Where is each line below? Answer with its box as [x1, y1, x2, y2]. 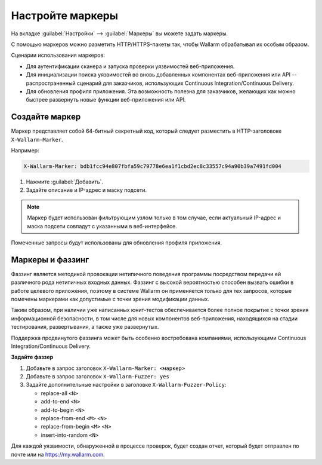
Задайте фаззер [11, 353, 54, 361]
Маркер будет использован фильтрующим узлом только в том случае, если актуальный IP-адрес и [27, 214, 281, 221]
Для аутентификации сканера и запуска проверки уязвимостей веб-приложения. [26, 63, 235, 70]
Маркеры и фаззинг [11, 255, 89, 265]
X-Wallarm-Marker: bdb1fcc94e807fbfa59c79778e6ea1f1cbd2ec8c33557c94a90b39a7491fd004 [23, 163, 281, 170]
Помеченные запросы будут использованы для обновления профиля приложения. [11, 239, 222, 246]
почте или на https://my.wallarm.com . [11, 451, 105, 458]
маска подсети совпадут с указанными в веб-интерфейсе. [27, 222, 177, 230]
